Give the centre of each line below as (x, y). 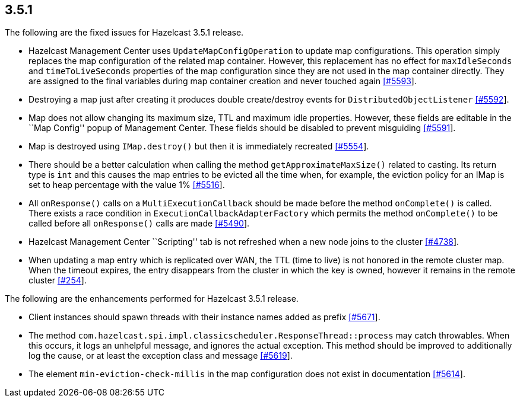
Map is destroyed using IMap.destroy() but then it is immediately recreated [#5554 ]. (199, 146)
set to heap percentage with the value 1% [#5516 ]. (127, 185)
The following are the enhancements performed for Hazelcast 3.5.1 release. (152, 299)
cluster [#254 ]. (58, 280)
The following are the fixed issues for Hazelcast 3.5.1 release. (124, 33)
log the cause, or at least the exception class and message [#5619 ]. (161, 356)
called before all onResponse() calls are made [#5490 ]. (139, 224)
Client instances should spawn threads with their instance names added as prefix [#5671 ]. (204, 317)
